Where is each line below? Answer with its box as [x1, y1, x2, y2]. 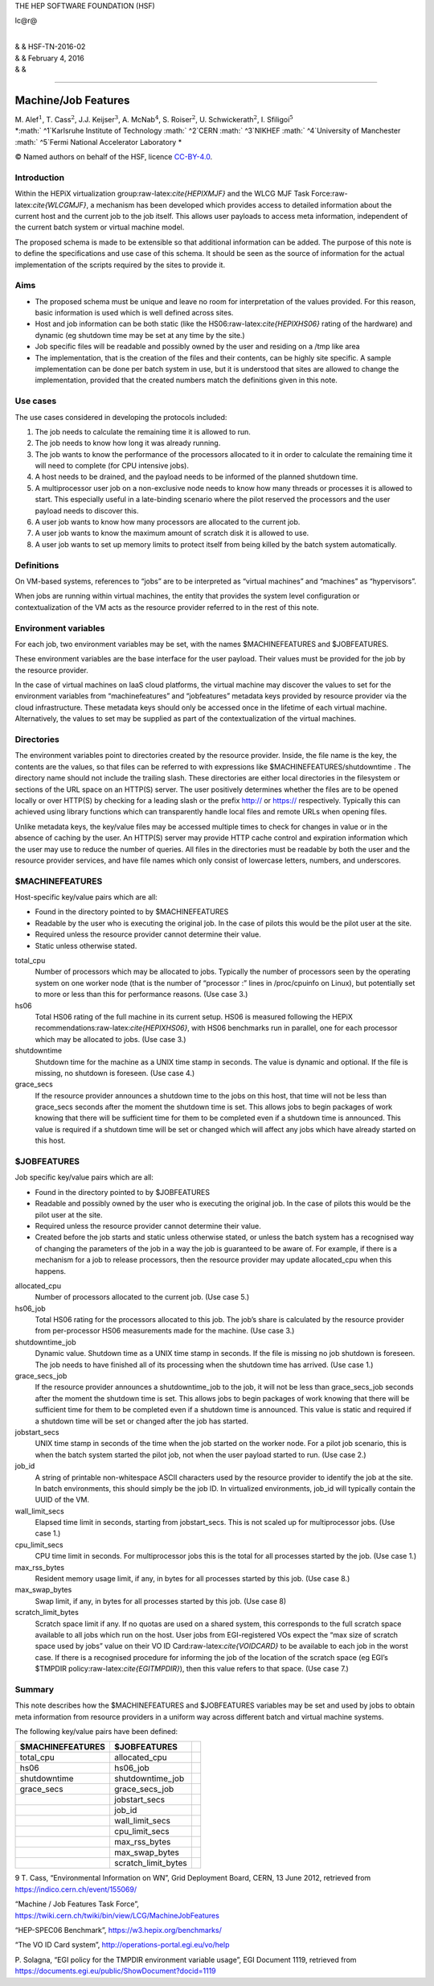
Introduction [14, 171, 64, 183]
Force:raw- [310, 189, 349, 199]
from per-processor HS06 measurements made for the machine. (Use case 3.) [35, 1326, 295, 1336]
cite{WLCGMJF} [32, 200, 87, 209]
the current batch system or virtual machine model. [14, 222, 185, 233]
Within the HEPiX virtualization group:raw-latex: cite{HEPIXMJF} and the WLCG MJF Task [14, 189, 309, 199]
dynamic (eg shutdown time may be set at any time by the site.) [35, 330, 245, 340]
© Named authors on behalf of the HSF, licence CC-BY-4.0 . [14, 152, 213, 162]
